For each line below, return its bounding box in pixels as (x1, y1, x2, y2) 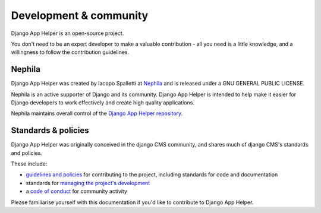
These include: (11, 160, 48, 167)
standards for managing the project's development (26, 179, 150, 186)
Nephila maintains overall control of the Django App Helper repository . (11, 110, 183, 117)
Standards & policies (11, 125, 89, 136)
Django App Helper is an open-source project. (11, 30, 124, 37)
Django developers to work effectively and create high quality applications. (11, 99, 194, 106)
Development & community (11, 9, 149, 22)
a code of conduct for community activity (26, 187, 128, 195)
